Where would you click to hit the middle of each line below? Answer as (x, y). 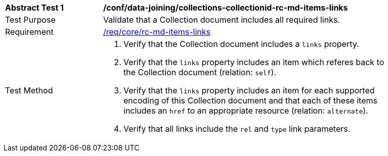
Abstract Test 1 (34, 8)
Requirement (29, 32)
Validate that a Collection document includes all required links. (222, 20)
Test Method (29, 90)
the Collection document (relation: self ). (200, 72)
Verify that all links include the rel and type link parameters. (237, 129)
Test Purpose (30, 20)
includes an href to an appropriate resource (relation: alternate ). (246, 111)
